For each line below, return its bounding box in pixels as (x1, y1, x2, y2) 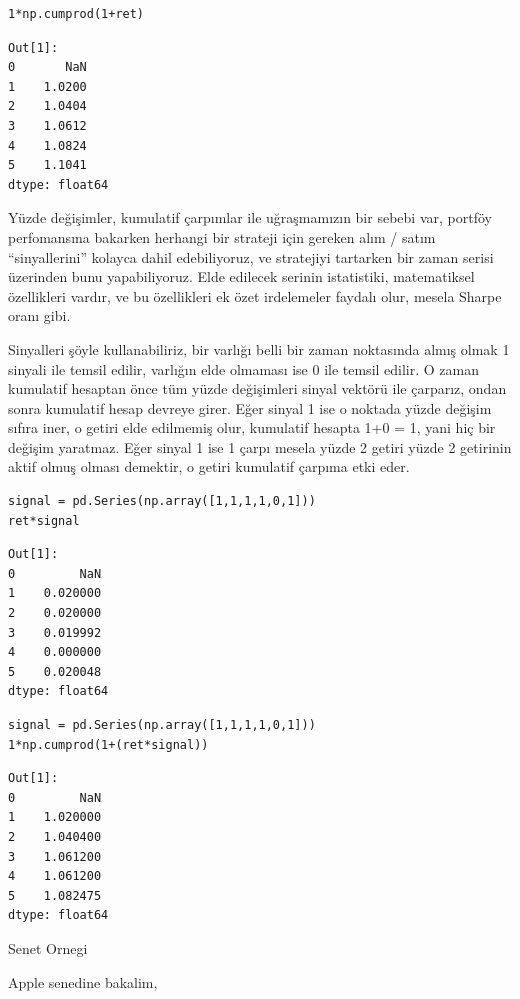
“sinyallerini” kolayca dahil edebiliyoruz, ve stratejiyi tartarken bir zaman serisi (8, 246, 494, 267)
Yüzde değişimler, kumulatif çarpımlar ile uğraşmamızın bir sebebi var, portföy (8, 207, 492, 228)
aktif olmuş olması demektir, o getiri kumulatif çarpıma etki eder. (8, 456, 410, 477)
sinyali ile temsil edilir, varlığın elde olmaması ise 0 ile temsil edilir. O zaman (8, 358, 480, 379)
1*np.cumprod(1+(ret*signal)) (8, 737, 209, 752)
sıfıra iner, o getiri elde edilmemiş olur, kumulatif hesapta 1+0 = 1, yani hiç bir (8, 417, 496, 438)
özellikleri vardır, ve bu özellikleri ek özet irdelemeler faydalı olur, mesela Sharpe (8, 285, 502, 306)
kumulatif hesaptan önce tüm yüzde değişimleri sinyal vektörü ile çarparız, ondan (8, 378, 507, 399)
